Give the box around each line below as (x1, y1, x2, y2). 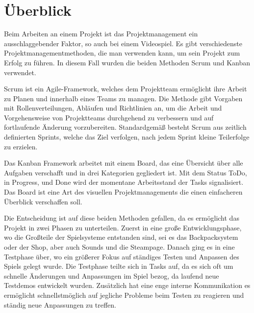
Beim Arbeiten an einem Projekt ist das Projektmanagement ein (4, 28, 198, 39)
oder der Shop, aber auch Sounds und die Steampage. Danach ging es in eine (4, 242, 235, 252)
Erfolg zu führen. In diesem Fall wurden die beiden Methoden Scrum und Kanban (4, 57, 250, 67)
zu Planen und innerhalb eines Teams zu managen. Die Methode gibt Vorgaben (4, 93, 243, 103)
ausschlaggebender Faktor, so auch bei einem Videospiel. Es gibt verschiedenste (4, 38, 242, 48)
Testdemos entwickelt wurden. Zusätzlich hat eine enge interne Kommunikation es (4, 280, 251, 290)
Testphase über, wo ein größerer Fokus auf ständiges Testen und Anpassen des (4, 251, 239, 261)
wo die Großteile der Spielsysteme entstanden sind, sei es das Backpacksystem (4, 232, 238, 242)
